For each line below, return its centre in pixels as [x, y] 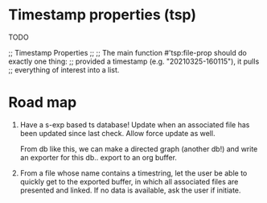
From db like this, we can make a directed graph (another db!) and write [139, 149]
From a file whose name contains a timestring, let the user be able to [133, 173]
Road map [43, 103]
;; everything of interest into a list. [64, 69]
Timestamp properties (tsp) [103, 15]
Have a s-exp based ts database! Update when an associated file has [135, 124]
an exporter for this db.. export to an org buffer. [98, 157]
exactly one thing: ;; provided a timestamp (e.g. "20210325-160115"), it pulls [134, 61]
